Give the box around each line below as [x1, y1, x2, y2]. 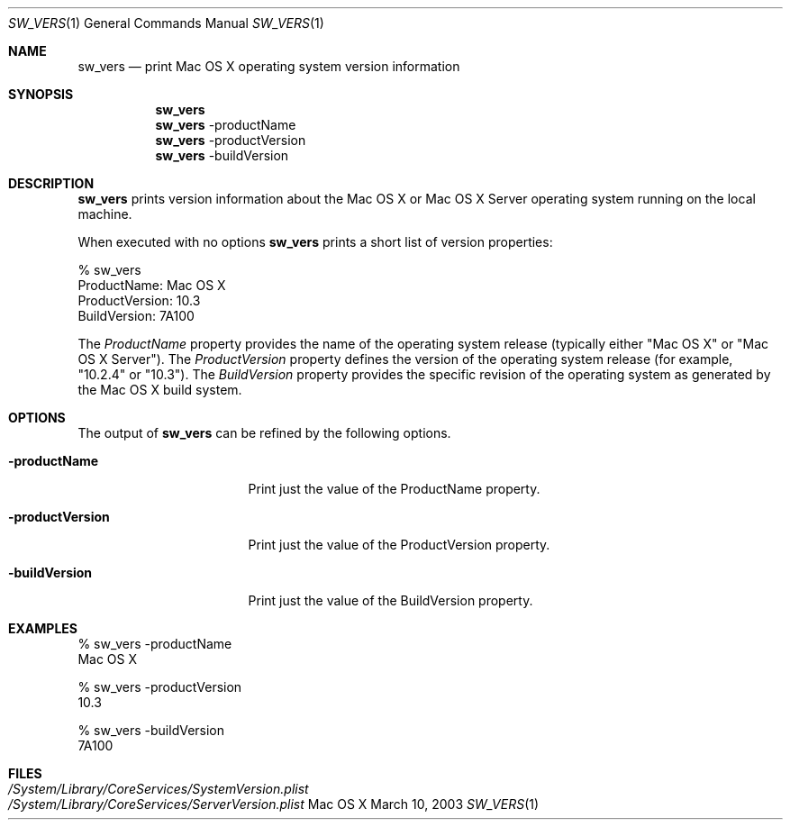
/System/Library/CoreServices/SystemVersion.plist [8, 781, 309, 796]
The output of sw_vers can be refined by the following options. [77, 425, 451, 441]
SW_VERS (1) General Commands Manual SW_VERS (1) [8, 15, 324, 31]
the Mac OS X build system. [77, 382, 242, 397]
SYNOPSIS [8, 86, 74, 102]
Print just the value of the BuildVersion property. [248, 593, 533, 608]
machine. [77, 206, 132, 222]
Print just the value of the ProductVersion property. [248, 537, 550, 552]
